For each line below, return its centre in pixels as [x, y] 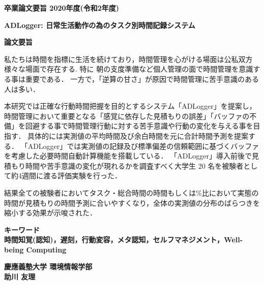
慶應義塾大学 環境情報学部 [48, 266]
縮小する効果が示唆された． [50, 213]
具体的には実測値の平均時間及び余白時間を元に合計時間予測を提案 [138, 135]
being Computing [35, 249]
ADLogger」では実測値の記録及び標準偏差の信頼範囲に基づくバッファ [143, 146]
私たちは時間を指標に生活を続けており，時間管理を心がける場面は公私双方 [128, 59]
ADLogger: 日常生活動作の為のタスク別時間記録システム [100, 25]
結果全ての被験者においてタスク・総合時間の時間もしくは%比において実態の [131, 192]
